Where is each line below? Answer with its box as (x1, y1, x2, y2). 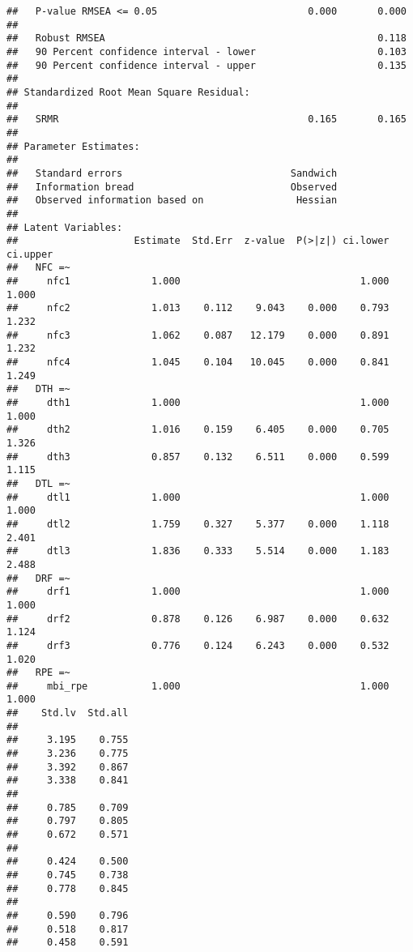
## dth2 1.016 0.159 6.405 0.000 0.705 (6, 424, 390, 436)
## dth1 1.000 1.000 (6, 397, 390, 409)
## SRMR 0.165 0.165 (6, 113, 407, 126)
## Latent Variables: (6, 221, 123, 233)
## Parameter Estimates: (6, 140, 140, 152)
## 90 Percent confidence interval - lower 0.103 (6, 45, 407, 58)
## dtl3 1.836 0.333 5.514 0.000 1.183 (6, 545, 390, 557)
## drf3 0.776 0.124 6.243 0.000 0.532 (6, 639, 390, 651)
